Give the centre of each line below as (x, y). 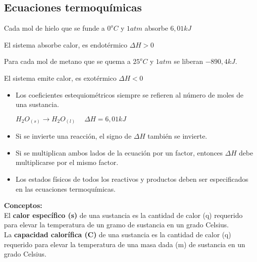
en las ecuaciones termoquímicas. (66, 188)
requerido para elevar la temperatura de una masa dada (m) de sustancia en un (125, 244)
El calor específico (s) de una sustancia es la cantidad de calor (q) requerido (123, 215)
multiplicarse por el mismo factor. (67, 162)
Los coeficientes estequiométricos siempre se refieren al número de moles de (129, 94)
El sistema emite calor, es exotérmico (60, 78)
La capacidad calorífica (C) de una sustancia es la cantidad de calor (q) (118, 235)
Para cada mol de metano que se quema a (67, 61)
